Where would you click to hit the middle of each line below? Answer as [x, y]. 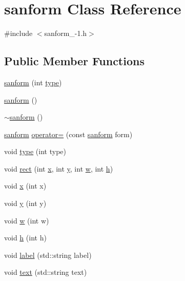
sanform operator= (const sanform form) [68, 134]
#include [18, 33]
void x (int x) [25, 186]
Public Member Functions [74, 61]
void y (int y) [25, 203]
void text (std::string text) [46, 272]
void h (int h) [25, 238]
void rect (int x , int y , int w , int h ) [59, 168]
